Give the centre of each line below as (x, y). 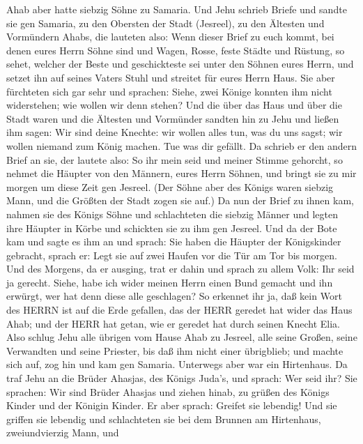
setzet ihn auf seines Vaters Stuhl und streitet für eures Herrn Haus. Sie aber (171, 77)
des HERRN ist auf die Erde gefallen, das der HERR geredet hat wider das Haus (179, 310)
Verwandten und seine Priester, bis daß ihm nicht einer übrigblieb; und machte (175, 350)
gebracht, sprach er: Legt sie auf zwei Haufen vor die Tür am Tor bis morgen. (172, 255)
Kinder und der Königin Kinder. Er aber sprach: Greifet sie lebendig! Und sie (172, 405)
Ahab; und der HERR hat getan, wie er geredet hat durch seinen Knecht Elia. (173, 323)
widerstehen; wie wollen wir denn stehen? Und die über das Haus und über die (174, 105)
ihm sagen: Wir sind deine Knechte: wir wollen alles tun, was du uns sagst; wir (175, 132)
